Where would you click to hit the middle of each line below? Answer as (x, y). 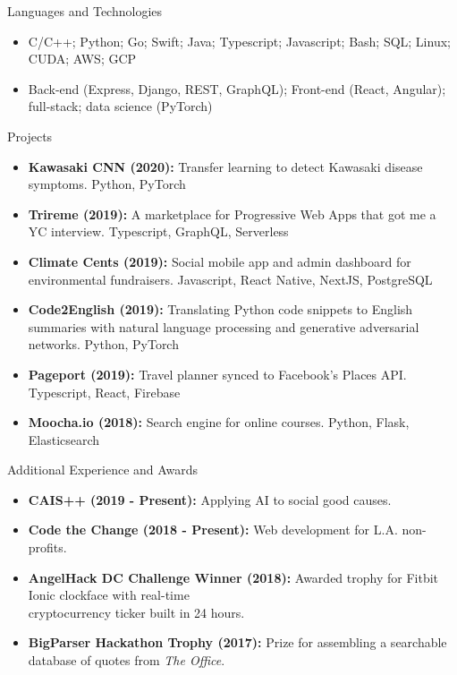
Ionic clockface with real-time (109, 595)
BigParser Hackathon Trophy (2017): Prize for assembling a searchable (237, 642)
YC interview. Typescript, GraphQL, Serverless (158, 231)
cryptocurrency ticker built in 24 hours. (136, 612)
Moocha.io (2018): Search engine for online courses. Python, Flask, (219, 422)
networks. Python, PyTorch (103, 344)
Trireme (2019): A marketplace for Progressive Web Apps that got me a (232, 214)
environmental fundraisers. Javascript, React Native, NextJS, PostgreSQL (230, 279)
